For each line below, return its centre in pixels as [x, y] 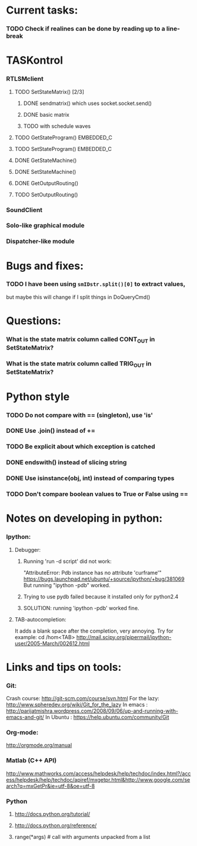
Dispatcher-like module [40, 241]
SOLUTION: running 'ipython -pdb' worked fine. [81, 608]
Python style [38, 396]
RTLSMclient [25, 79]
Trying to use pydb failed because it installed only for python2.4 [101, 597]
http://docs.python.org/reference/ [56, 825]
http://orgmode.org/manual [39, 745]
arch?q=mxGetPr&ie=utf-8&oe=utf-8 [51, 786]
